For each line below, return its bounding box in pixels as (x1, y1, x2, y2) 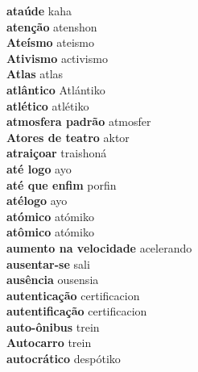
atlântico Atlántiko (6, 81, 105, 98)
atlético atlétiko (6, 97, 89, 114)
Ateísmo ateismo (6, 34, 95, 51)
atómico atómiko (6, 207, 94, 224)
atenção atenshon (6, 18, 97, 35)
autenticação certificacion (6, 286, 140, 303)
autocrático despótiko (6, 350, 121, 367)
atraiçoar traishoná (6, 144, 107, 161)
